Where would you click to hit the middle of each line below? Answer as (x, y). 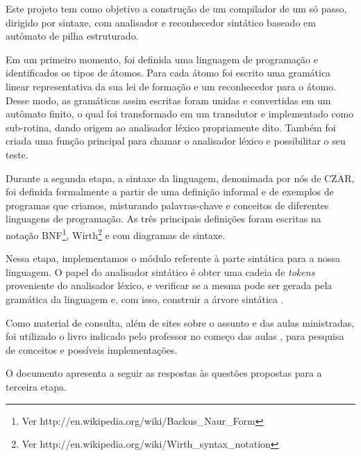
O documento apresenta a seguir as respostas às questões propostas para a (164, 373)
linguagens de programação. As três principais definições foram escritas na (163, 219)
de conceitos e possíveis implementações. (92, 349)
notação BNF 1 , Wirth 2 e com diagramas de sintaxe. (116, 234)
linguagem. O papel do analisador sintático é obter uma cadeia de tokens (160, 271)
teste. (17, 154)
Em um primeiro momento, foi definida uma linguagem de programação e (162, 59)
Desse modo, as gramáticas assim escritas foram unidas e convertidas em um (168, 100)
